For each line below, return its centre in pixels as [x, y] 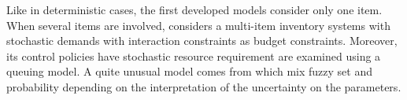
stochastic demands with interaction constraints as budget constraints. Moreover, [202, 41]
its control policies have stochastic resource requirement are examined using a [194, 56]
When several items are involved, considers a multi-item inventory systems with [198, 25]
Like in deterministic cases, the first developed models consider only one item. [194, 9]
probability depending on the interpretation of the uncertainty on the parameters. [204, 86]
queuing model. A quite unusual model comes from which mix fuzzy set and [189, 71]
